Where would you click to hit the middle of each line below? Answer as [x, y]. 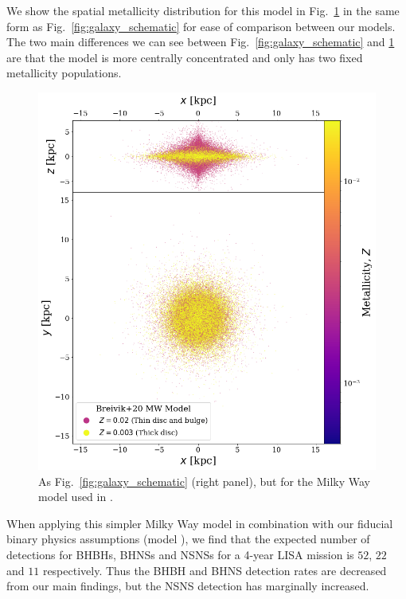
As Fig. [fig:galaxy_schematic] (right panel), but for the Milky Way [204, 481]
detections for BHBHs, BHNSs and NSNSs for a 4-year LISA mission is [180, 555]
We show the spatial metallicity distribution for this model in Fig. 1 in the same [203, 10]
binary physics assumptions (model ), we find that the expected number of [188, 539]
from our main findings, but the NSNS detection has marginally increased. [188, 586]
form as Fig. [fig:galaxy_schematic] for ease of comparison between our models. [201, 26]
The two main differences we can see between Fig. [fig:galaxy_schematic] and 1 [201, 42]
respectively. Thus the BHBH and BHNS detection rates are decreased [215, 570]
